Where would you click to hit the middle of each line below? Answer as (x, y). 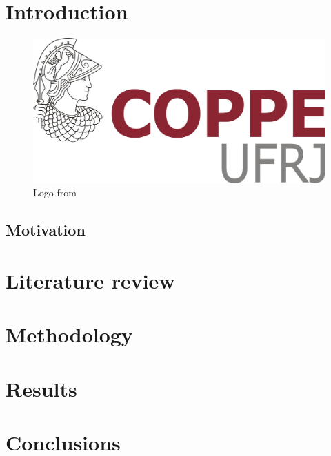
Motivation (46, 230)
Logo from (55, 193)
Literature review (90, 281)
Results (41, 388)
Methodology (69, 334)
